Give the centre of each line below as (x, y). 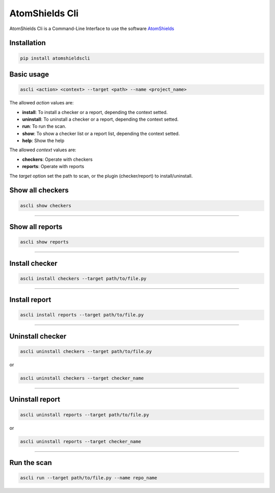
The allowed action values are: (42, 103)
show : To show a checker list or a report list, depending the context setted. (101, 133)
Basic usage (29, 74)
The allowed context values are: (43, 150)
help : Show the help (43, 141)
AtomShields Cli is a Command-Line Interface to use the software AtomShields (92, 29)
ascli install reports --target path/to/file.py (82, 315)
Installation (28, 43)
